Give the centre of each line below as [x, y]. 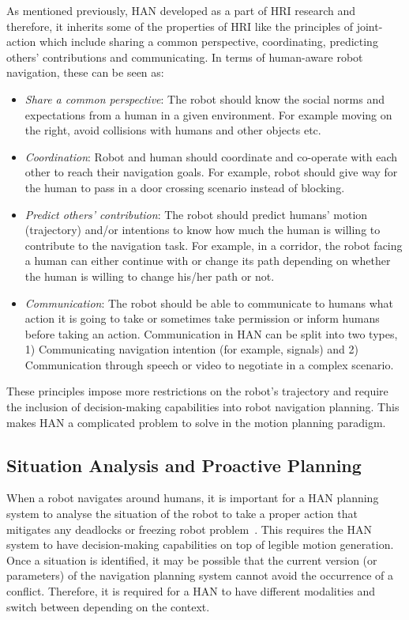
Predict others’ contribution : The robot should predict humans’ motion [196, 214]
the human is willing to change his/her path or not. [150, 276]
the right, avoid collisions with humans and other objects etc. [173, 130]
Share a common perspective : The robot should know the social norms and [204, 98]
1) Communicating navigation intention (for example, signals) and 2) [191, 349]
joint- [370, 26]
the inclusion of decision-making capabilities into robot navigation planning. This [203, 407]
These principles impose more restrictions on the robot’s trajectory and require [197, 391]
